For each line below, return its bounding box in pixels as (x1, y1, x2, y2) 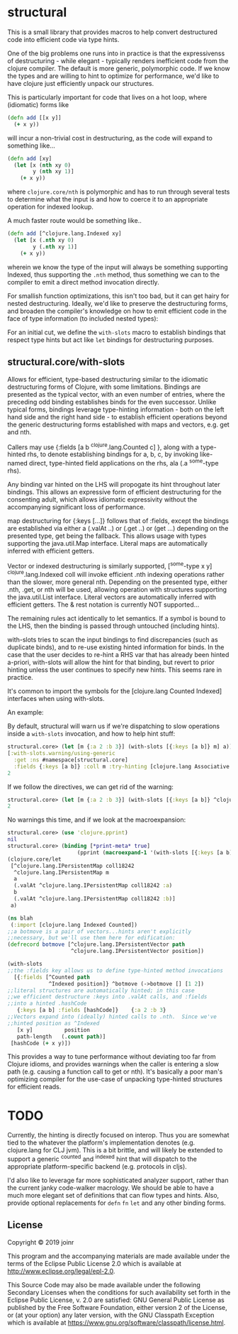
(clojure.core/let (7, 856, 62, 863)
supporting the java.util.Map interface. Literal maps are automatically (7, 539, 208, 547)
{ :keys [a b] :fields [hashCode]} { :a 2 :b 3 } (16, 1007, 166, 1014)
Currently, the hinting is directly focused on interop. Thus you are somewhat (7, 1131, 229, 1140)
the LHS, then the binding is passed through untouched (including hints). (7, 622, 220, 630)
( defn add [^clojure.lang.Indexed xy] (7, 230, 122, 238)
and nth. (7, 427, 32, 436)
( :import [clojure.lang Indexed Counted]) (10, 921, 138, 928)
